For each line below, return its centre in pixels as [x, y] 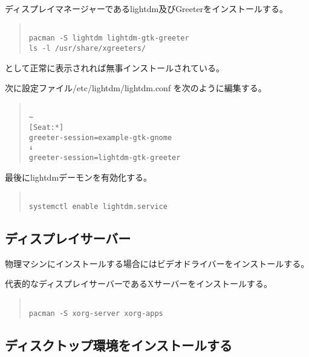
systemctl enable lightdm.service [98, 206]
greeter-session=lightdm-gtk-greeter [105, 158]
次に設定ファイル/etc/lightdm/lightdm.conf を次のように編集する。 [136, 88]
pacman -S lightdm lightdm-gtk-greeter [109, 38]
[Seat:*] [46, 128]
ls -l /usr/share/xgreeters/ [87, 48]
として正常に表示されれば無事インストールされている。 [115, 67]
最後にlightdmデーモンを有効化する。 [79, 177]
